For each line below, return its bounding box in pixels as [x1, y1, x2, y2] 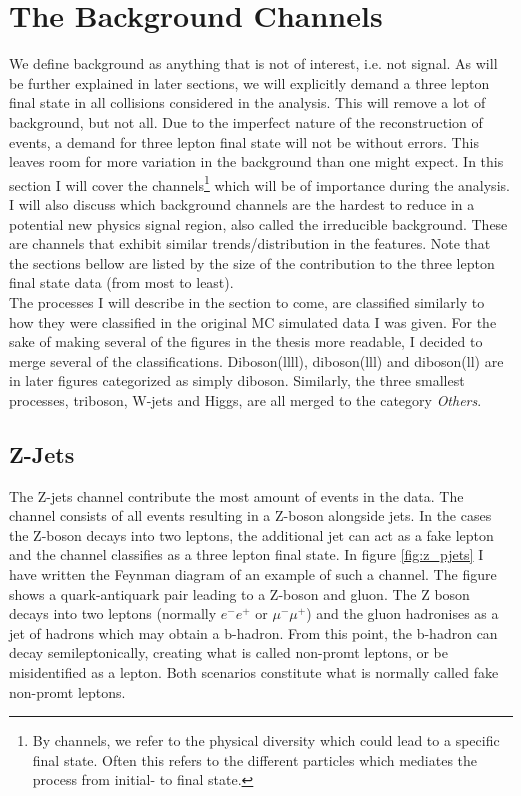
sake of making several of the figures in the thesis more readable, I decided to [9, 331, 483, 352]
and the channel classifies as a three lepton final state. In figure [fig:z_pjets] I [9, 544, 484, 565]
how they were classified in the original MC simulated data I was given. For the [9, 311, 497, 332]
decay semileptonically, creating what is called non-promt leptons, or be [9, 642, 449, 663]
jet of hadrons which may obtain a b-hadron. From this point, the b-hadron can [9, 622, 498, 643]
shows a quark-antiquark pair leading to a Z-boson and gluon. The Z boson [9, 583, 470, 604]
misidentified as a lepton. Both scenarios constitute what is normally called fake [9, 662, 499, 683]
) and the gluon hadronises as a [306, 603, 499, 624]
